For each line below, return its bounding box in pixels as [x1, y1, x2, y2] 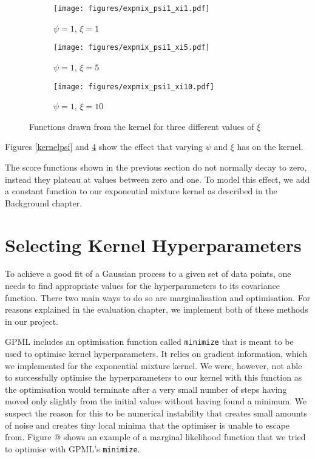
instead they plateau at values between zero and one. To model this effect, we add [5, 172, 310, 185]
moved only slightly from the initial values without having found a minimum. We [5, 395, 307, 407]
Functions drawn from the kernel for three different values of [29, 120, 254, 132]
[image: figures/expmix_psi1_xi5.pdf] [53, 43, 210, 52]
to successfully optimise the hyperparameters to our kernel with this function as [5, 371, 302, 384]
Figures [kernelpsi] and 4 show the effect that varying [5, 140, 203, 153]
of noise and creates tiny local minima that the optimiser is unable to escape [5, 418, 290, 431]
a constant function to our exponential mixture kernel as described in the [5, 185, 277, 197]
